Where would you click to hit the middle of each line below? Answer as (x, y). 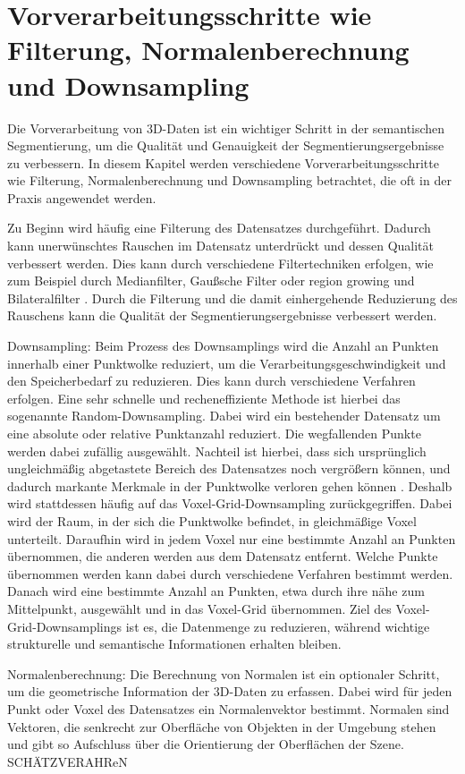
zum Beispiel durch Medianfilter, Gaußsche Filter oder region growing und (211, 281)
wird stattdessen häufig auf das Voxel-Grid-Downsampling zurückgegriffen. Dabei (230, 503)
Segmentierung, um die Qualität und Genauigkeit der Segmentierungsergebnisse (226, 145)
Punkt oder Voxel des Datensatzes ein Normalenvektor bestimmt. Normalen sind (228, 708)
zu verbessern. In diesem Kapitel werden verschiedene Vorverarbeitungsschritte (223, 162)
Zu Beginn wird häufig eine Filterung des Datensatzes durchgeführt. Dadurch (219, 228)
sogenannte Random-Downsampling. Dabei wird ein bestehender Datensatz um (224, 416)
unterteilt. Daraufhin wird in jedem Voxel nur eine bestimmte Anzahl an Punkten (232, 538)
